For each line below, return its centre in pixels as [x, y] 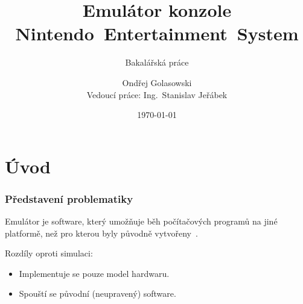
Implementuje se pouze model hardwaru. [94, 273]
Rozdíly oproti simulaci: [49, 253]
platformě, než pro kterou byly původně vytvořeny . [101, 233]
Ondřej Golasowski [157, 82]
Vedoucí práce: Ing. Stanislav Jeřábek [157, 94]
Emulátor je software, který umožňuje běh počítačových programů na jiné [141, 221]
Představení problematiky [69, 198]
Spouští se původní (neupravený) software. [97, 293]
